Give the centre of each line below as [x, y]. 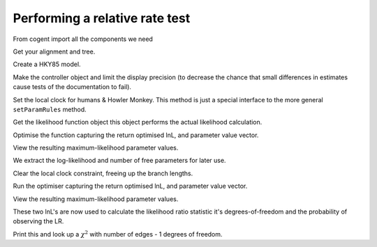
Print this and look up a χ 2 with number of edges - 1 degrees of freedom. [118, 234]
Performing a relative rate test [102, 18]
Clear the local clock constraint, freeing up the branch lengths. [103, 173]
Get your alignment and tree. [54, 51]
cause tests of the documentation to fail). [72, 87]
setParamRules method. [50, 109]
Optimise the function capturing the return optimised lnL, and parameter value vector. [136, 135]
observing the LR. [38, 221]
